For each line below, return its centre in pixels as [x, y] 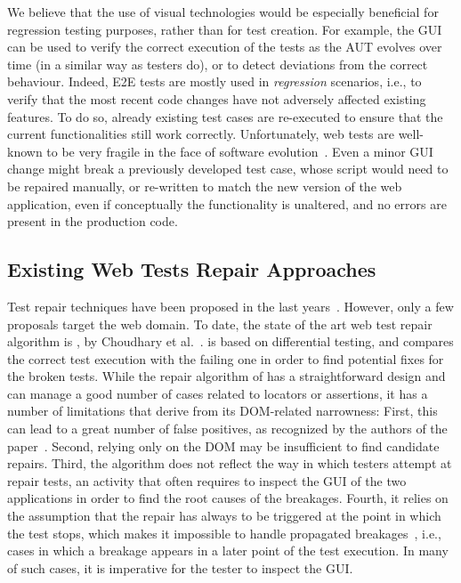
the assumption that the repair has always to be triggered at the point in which [224, 516]
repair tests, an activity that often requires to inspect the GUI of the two [207, 480]
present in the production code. [93, 221]
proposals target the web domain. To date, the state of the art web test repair [220, 324]
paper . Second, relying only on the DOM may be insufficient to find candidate [223, 445]
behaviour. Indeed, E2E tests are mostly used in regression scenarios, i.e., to [214, 81]
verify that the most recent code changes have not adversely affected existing [217, 98]
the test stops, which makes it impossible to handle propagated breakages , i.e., [224, 533]
